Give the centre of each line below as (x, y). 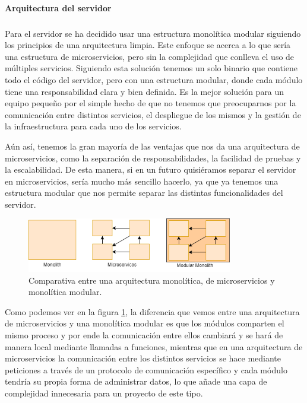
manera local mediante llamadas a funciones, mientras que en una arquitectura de (154, 346)
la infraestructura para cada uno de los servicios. (93, 126)
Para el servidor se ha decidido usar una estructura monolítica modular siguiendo (153, 33)
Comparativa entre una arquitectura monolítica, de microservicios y (152, 280)
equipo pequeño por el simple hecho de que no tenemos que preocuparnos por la (151, 103)
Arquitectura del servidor (58, 7)
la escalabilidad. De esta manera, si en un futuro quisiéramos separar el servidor (151, 169)
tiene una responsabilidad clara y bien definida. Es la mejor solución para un (145, 91)
